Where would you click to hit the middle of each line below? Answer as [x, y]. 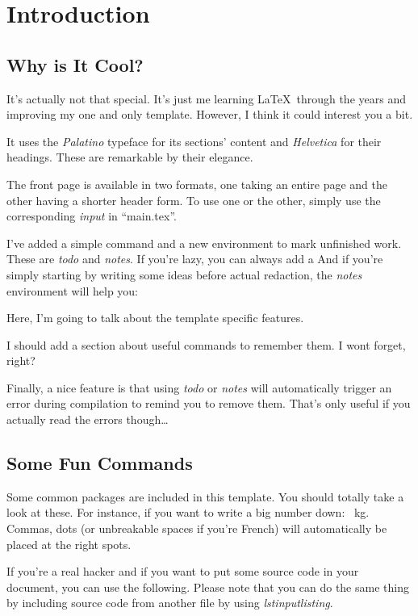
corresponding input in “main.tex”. [92, 216]
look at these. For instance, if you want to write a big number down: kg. [188, 512]
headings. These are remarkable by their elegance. [130, 157]
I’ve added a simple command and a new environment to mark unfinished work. [204, 243]
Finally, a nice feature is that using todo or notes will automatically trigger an [199, 387]
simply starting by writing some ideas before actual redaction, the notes [184, 274]
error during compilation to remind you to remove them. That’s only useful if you [209, 403]
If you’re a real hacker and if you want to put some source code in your [183, 571]
